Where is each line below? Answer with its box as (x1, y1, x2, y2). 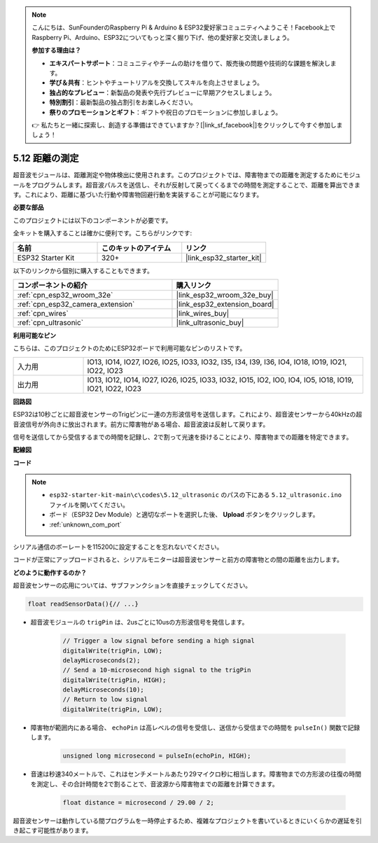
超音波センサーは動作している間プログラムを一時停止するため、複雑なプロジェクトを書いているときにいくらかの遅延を (13, 816, 356, 825)
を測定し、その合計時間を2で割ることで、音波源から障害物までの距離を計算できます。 (30, 779, 279, 788)
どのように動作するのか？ (13, 568, 87, 577)
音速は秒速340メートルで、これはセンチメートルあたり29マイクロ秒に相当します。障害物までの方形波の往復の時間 (30, 770, 362, 779)
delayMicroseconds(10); (62, 686, 145, 694)
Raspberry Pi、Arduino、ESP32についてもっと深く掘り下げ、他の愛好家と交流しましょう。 (31, 33, 293, 41)
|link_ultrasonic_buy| (176, 317, 244, 327)
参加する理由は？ (31, 46, 81, 55)
